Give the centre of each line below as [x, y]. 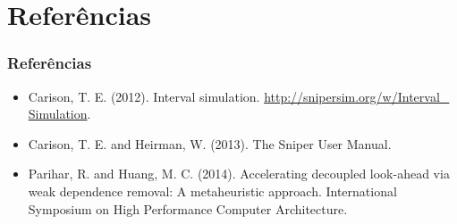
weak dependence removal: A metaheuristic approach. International [212, 191]
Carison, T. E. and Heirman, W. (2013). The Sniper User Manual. [210, 143]
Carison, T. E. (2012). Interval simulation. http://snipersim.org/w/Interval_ [239, 96]
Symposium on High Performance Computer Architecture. [188, 208]
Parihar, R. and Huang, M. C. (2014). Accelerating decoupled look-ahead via [239, 174]
